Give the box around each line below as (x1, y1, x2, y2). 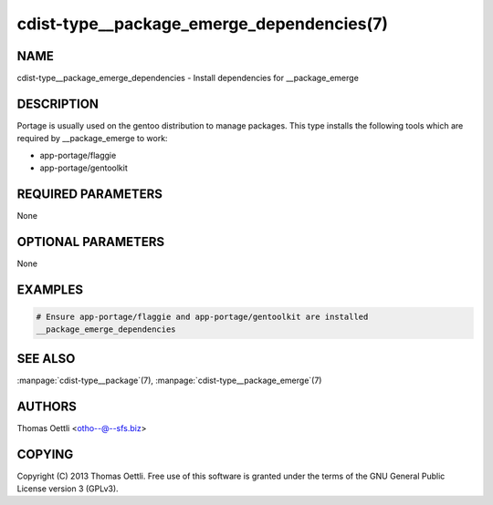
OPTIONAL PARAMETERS (16, 233, 165, 250)
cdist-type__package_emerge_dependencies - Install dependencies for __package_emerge (16, 73, 360, 84)
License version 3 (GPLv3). (16, 483, 119, 494)
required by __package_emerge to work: (16, 133, 168, 144)
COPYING (16, 447, 74, 462)
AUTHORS (16, 398, 78, 414)
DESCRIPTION (16, 96, 100, 111)
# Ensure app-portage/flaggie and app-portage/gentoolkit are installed (36, 311, 369, 322)
